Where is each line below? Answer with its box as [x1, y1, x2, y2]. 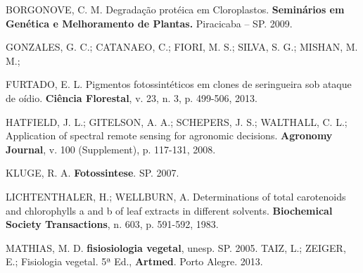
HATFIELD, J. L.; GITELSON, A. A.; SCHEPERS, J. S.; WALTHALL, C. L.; [6, 114, 348, 129]
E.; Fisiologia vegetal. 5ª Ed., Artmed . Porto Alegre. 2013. [6, 254, 263, 269]
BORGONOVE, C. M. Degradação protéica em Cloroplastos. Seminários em [6, 2, 345, 16]
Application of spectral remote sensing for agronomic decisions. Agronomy [6, 128, 333, 143]
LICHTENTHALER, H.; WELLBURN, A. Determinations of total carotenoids [6, 189, 346, 203]
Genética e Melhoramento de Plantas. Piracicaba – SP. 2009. [6, 15, 293, 30]
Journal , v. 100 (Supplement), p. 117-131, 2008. [6, 141, 216, 156]
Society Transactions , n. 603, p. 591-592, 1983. [6, 217, 219, 231]
